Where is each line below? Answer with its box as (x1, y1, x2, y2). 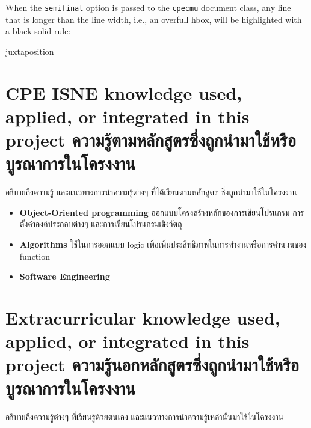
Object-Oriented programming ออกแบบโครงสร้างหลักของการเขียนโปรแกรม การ (19, 206, 304, 218)
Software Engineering (19, 270, 110, 283)
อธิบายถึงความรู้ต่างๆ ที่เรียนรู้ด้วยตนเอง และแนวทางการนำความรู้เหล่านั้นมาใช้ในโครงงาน (5, 411, 284, 423)
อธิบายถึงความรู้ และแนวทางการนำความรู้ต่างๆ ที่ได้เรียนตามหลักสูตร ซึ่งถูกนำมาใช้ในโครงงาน (5, 186, 297, 198)
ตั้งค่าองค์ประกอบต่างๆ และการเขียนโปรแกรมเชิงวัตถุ (19, 218, 182, 230)
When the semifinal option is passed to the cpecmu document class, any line (5, 1, 291, 13)
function (19, 249, 50, 262)
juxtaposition (5, 44, 54, 57)
